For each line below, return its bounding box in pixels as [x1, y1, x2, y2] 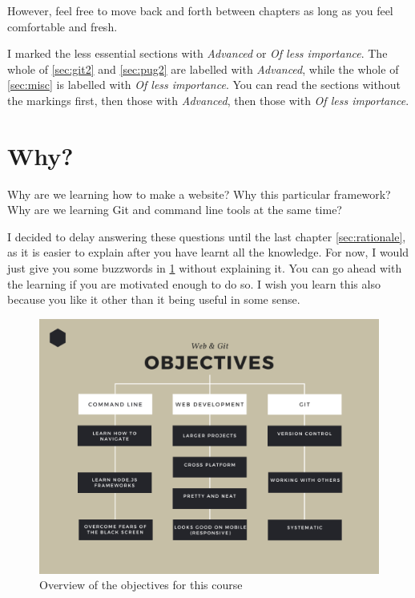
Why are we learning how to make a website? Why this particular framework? [7, 185, 391, 202]
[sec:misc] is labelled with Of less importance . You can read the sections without [7, 76, 401, 93]
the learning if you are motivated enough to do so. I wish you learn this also [7, 275, 381, 292]
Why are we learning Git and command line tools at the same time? [7, 201, 342, 218]
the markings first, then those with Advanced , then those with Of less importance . [7, 91, 409, 108]
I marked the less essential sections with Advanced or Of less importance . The [7, 45, 388, 62]
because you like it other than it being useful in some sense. [7, 291, 300, 308]
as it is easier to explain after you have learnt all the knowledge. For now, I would [7, 244, 409, 261]
